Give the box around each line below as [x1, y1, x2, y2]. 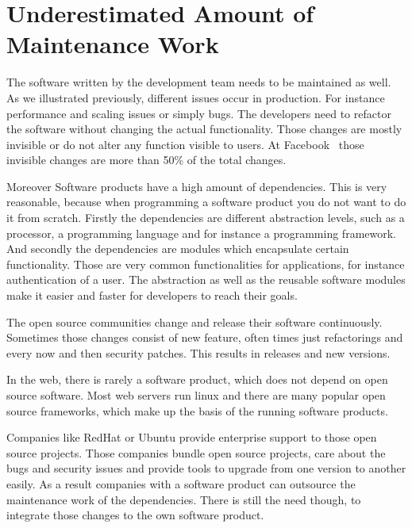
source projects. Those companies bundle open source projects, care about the [6, 444, 386, 461]
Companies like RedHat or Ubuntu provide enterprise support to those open [6, 429, 377, 446]
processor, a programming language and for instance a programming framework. [6, 224, 396, 241]
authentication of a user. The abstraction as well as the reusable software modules [6, 271, 406, 288]
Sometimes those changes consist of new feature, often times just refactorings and [6, 329, 403, 346]
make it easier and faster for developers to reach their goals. [6, 287, 298, 304]
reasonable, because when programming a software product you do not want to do [6, 193, 406, 210]
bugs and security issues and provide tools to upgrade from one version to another [6, 460, 406, 476]
